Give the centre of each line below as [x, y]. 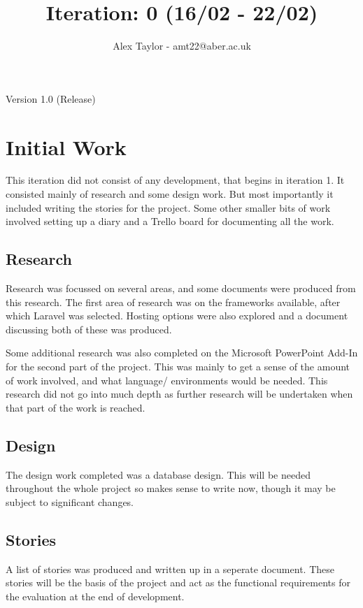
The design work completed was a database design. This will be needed [158, 474]
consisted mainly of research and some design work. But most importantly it [170, 194]
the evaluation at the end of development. [95, 596]
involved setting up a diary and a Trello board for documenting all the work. [170, 221]
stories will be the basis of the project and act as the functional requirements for [178, 582]
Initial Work [66, 146]
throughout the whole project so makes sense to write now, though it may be [171, 488]
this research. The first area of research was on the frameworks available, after [173, 302]
